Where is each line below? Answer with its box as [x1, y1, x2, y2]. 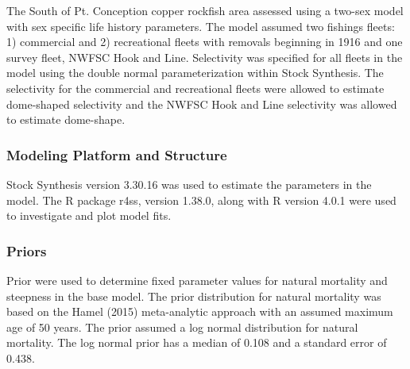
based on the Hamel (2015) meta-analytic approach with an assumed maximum [6, 303, 393, 320]
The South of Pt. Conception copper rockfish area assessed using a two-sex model [6, 2, 404, 18]
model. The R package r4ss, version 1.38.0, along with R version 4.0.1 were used [6, 191, 396, 208]
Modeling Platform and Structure [6, 144, 227, 164]
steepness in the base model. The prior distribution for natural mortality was [6, 287, 381, 304]
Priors [6, 240, 47, 260]
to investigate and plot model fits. [6, 207, 172, 224]
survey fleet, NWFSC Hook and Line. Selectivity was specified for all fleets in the [6, 48, 403, 65]
